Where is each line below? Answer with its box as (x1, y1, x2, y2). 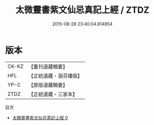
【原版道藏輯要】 (28, 81, 68, 88)
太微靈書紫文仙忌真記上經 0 (12, 115, 68, 121)
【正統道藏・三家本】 (28, 91, 77, 98)
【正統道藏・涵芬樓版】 (28, 72, 82, 79)
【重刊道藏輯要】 (28, 63, 68, 70)
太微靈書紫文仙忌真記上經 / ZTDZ (15, 4, 150, 16)
